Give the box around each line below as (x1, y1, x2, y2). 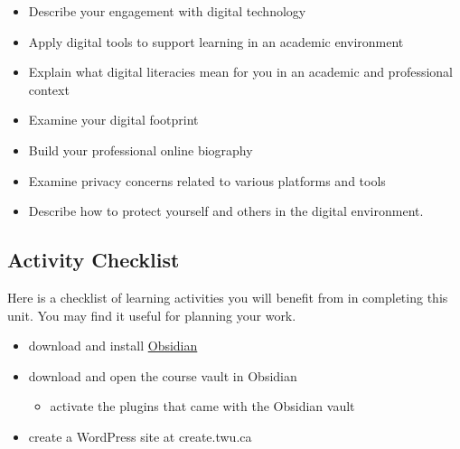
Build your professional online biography (28, 140, 253, 159)
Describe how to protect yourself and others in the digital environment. (28, 201, 424, 220)
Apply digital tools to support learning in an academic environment (28, 32, 404, 51)
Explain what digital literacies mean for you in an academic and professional (28, 62, 453, 81)
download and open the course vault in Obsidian (28, 366, 297, 385)
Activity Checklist (7, 246, 180, 274)
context (28, 80, 70, 98)
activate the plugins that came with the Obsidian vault (50, 397, 355, 416)
